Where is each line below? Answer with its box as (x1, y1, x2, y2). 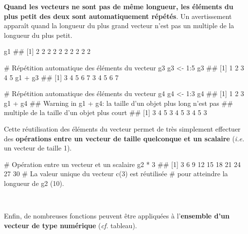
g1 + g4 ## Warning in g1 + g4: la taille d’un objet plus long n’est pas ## (4, 98, 233, 108)
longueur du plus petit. (4, 30, 72, 40)
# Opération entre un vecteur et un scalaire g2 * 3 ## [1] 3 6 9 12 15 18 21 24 (4, 159, 241, 169)
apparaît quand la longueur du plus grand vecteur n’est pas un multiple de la (4, 20, 234, 31)
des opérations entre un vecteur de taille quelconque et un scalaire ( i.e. (4, 133, 245, 143)
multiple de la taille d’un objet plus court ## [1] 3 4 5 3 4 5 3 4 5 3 (4, 107, 207, 117)
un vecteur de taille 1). (4, 143, 72, 153)
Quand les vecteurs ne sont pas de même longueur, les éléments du (4, 1, 233, 11)
